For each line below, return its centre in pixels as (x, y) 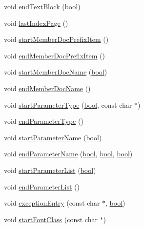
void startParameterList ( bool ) (50, 170)
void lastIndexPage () (36, 23)
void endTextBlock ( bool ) (42, 6)
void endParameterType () (44, 121)
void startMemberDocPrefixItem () (56, 39)
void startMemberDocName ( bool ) (56, 72)
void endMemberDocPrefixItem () (54, 55)
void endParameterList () (42, 186)
